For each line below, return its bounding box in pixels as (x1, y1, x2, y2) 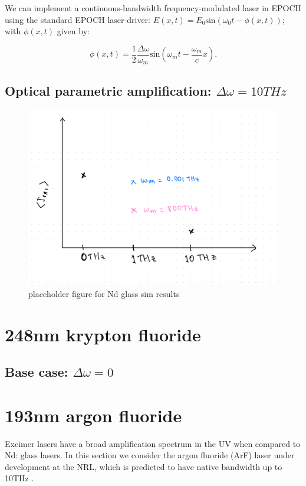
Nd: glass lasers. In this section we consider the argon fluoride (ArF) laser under (5, 449, 295, 461)
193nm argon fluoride (5, 403, 182, 427)
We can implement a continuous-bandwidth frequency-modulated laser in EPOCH (5, 2, 302, 14)
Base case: (5, 363, 68, 381)
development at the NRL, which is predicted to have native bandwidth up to (5, 460, 282, 472)
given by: (57, 25, 90, 37)
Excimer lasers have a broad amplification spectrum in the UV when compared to (5, 437, 301, 449)
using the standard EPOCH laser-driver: (5, 13, 150, 25)
